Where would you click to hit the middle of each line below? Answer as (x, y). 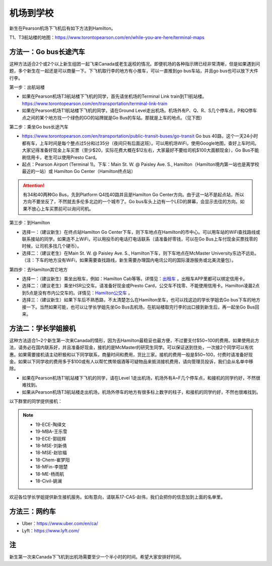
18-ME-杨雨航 (50, 474)
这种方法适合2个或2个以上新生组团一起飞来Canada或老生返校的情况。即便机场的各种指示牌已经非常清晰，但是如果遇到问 (135, 64)
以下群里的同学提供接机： (36, 401)
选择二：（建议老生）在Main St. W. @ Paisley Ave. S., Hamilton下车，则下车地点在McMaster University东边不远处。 (141, 253)
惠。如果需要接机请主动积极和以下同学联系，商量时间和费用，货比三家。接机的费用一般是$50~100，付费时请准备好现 (131, 354)
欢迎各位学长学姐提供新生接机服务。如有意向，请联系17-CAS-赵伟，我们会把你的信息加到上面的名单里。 (117, 497)
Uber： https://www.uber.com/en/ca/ (60, 524)
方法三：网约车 (32, 512)
